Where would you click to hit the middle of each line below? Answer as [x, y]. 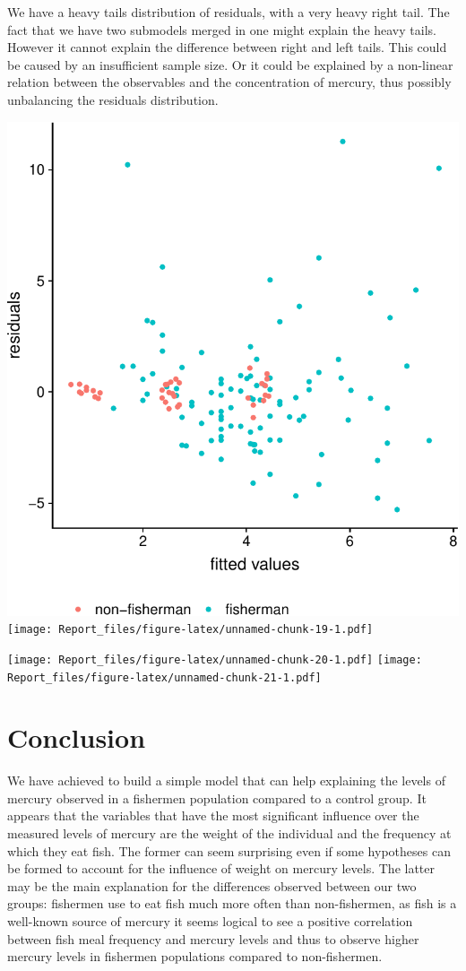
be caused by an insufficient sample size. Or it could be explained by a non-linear [230, 64]
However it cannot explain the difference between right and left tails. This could [227, 47]
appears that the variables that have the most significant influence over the [213, 815]
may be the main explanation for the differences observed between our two [212, 885]
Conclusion [77, 737]
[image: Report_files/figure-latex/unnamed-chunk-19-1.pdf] [190, 630]
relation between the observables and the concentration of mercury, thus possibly [229, 82]
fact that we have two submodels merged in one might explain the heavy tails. [222, 29]
